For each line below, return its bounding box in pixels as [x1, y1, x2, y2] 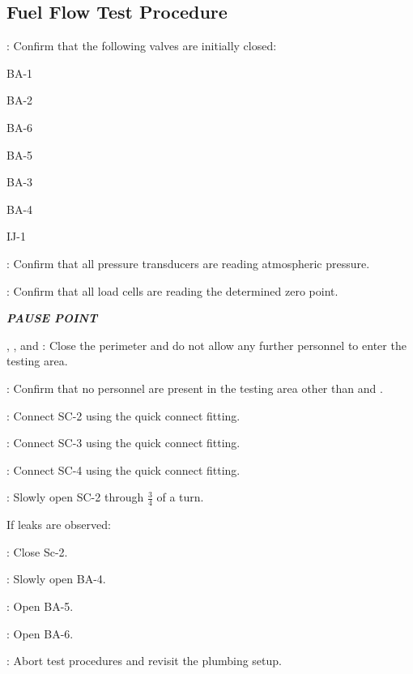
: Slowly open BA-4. [6, 570, 106, 587]
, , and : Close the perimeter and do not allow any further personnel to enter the [6, 336, 407, 353]
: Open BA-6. [6, 625, 74, 642]
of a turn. [156, 488, 204, 505]
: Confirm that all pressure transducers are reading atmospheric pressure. [6, 254, 370, 271]
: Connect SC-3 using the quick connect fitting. [6, 434, 241, 451]
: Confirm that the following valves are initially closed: [6, 37, 277, 54]
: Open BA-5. [6, 597, 74, 614]
